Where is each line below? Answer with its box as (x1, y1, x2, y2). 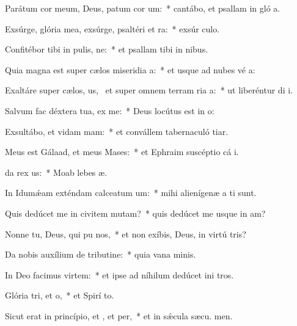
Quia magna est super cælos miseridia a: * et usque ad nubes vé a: (5, 63, 255, 76)
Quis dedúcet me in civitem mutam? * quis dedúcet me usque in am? (5, 206, 266, 219)
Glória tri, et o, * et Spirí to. (5, 289, 114, 302)
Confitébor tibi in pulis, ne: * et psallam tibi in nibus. (5, 43, 208, 56)
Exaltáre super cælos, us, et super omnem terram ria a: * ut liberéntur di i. (5, 84, 293, 96)
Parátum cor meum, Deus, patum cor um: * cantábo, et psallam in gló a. (5, 2, 280, 14)
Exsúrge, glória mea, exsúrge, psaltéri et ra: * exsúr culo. (5, 22, 220, 35)
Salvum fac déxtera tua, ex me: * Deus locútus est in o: (5, 104, 215, 117)
